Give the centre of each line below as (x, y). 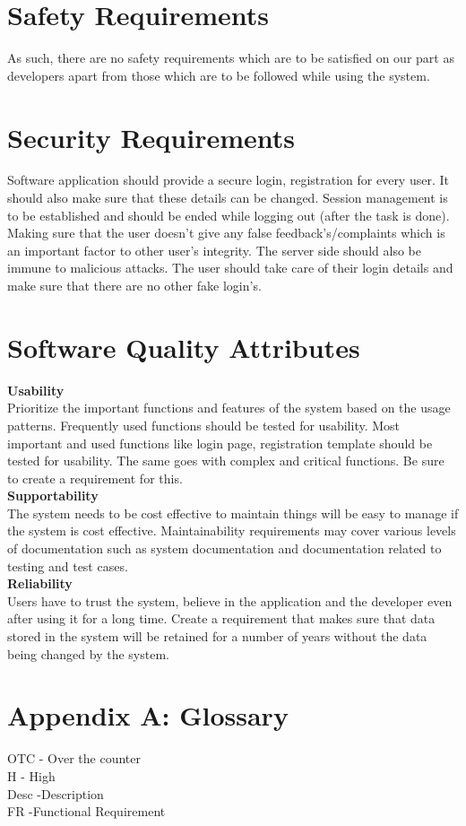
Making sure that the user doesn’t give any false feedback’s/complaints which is (226, 233)
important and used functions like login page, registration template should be (220, 443)
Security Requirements (151, 137)
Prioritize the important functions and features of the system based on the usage (229, 408)
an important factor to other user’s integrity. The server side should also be (214, 250)
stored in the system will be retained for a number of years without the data (217, 636)
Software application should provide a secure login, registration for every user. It (228, 180)
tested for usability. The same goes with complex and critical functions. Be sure (226, 461)
